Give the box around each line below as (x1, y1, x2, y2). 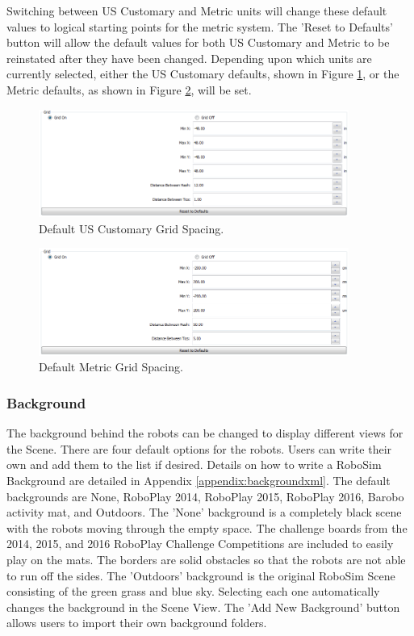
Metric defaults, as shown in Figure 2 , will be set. (6, 81, 252, 98)
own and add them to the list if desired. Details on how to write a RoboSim (6, 456, 382, 473)
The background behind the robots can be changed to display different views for (6, 425, 404, 441)
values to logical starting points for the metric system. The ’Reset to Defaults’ (6, 18, 393, 35)
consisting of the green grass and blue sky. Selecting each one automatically (6, 583, 380, 600)
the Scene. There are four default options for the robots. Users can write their (6, 440, 392, 457)
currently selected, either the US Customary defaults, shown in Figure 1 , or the (6, 65, 399, 82)
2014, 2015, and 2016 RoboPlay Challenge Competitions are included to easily (6, 535, 394, 552)
